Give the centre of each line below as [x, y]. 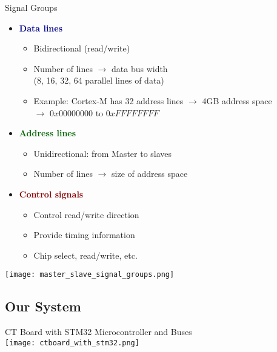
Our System [43, 306]
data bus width [140, 68]
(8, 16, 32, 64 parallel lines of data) [99, 80]
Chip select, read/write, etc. [85, 255]
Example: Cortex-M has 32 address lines [108, 100]
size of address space [150, 174]
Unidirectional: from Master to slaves [103, 153]
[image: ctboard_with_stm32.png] [72, 343]
